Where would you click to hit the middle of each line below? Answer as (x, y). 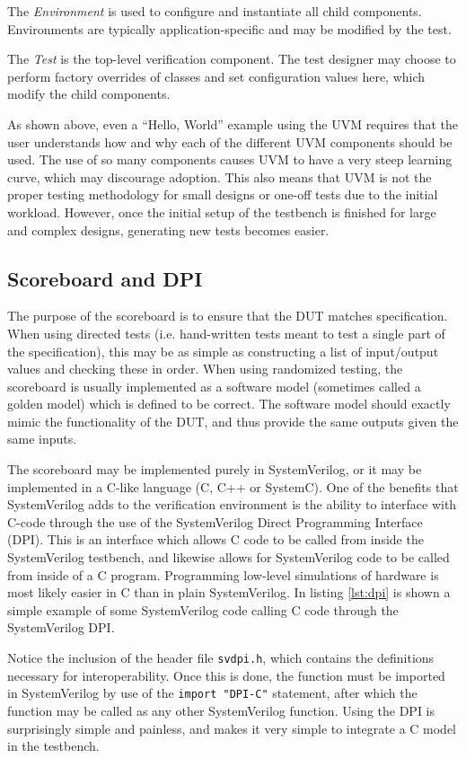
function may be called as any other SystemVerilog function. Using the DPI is (221, 710)
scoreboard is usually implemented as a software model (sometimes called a (214, 386)
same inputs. (42, 439)
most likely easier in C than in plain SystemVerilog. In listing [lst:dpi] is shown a (229, 592)
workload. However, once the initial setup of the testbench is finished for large (222, 212)
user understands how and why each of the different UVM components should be (230, 141)
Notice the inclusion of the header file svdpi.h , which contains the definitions (221, 658)
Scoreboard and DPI (105, 278)
